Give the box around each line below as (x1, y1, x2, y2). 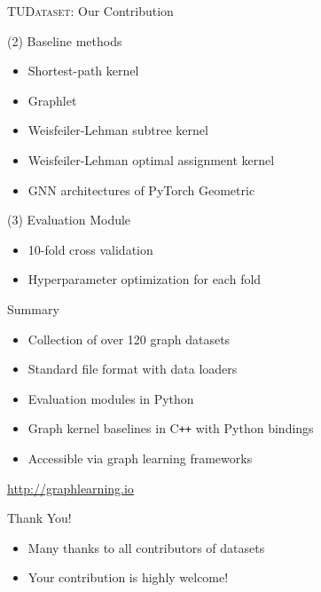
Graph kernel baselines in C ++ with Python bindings (27, 419, 314, 438)
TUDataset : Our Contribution (7, 2, 174, 20)
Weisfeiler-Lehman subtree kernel (27, 121, 208, 139)
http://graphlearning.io (7, 478, 134, 497)
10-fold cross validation (27, 240, 153, 258)
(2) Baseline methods (7, 31, 122, 50)
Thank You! (7, 509, 72, 527)
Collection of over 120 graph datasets (27, 329, 231, 348)
